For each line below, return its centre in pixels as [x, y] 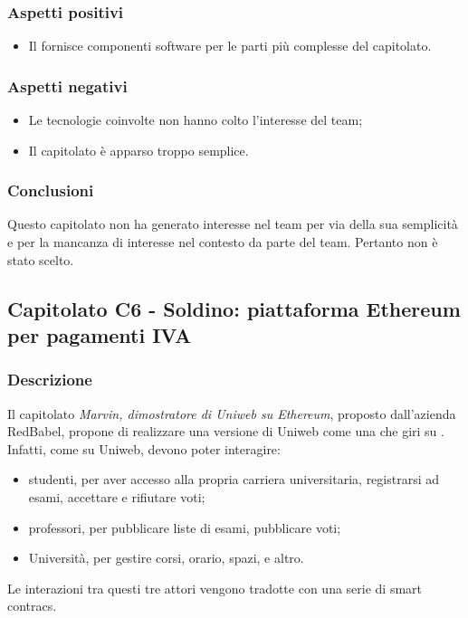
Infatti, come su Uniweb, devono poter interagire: [144, 448]
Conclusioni [51, 190]
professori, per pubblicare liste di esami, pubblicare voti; [185, 527]
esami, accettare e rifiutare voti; [117, 496]
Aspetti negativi [67, 86]
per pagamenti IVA [100, 335]
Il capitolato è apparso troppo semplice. [138, 150]
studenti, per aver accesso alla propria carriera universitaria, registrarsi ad [234, 479]
